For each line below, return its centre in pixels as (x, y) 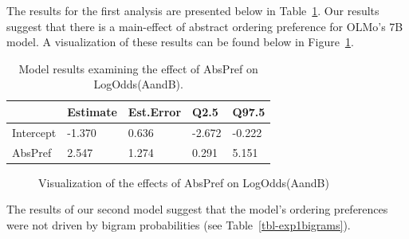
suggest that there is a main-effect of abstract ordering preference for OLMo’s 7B (205, 26)
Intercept (34, 132)
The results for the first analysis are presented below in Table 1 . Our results (193, 10)
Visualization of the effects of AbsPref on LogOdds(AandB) (184, 182)
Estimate (92, 111)
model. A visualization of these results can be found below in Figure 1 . (180, 42)
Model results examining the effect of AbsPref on (138, 68)
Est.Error (155, 111)
